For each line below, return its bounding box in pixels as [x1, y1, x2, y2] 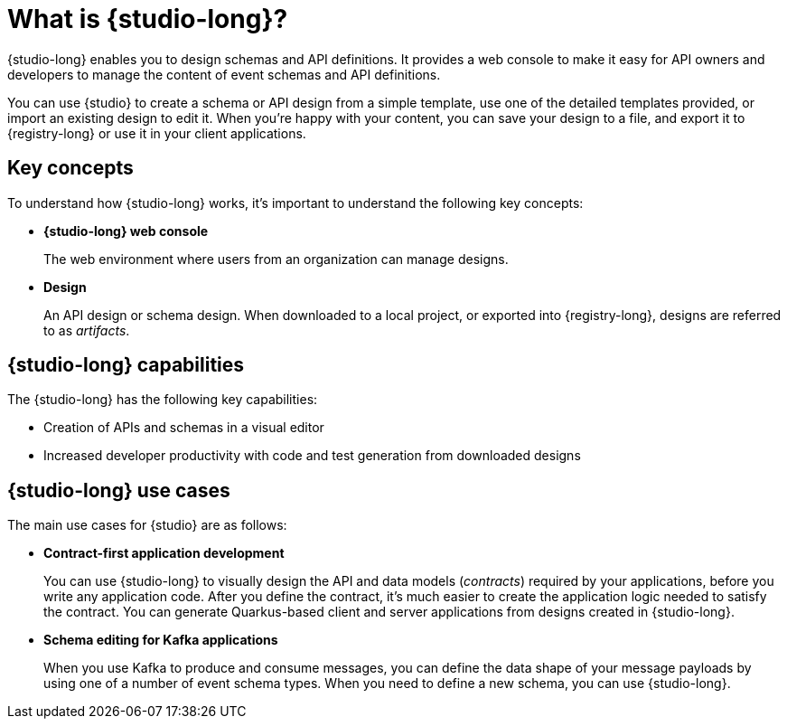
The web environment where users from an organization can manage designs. [43, 250, 509, 267]
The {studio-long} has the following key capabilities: [7, 391, 318, 408]
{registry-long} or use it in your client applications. [7, 125, 306, 141]
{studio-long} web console [43, 222, 209, 239]
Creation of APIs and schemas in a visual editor [43, 420, 324, 436]
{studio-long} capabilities [7, 354, 245, 377]
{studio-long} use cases [7, 478, 230, 502]
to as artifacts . [43, 322, 130, 338]
